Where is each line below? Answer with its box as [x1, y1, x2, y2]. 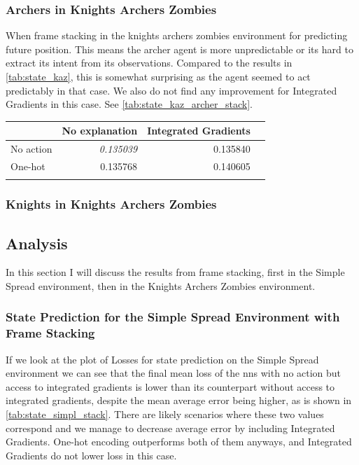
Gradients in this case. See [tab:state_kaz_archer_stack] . [6, 97, 253, 111]
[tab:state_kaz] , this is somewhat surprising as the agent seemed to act [6, 69, 311, 83]
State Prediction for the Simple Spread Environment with [6, 308, 340, 326]
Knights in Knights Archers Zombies [6, 195, 217, 213]
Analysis [6, 232, 68, 254]
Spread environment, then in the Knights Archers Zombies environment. [6, 278, 316, 293]
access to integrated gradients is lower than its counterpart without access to [6, 379, 335, 394]
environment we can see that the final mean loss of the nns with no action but [6, 366, 342, 380]
